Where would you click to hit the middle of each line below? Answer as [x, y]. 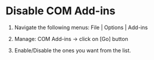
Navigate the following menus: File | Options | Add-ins [81, 27]
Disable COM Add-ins [61, 11]
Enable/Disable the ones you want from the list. [73, 50]
